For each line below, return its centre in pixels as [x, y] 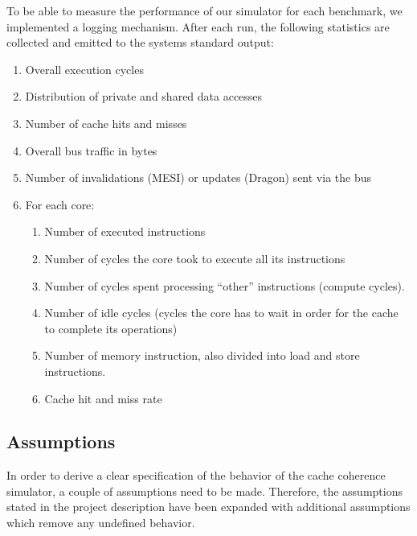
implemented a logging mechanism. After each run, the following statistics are [198, 26]
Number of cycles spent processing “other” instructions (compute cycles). [225, 285]
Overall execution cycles [84, 69]
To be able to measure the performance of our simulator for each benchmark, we [204, 10]
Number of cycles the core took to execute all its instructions [195, 258]
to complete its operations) [111, 328]
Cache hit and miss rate [103, 398]
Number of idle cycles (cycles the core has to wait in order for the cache [221, 313]
